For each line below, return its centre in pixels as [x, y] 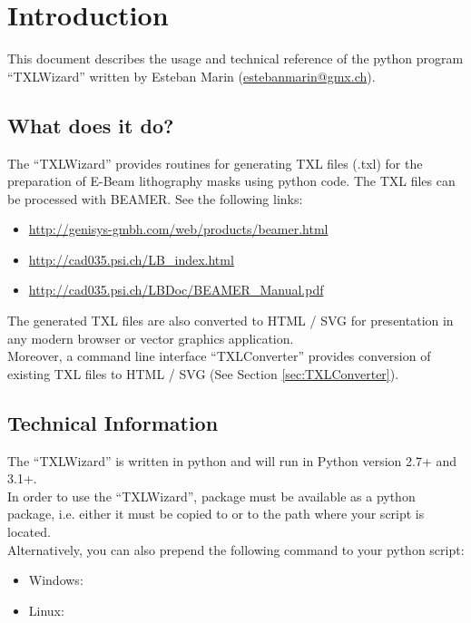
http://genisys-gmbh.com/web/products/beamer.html [178, 229]
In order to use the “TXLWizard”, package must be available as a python [211, 496]
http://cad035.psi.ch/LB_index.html [131, 259]
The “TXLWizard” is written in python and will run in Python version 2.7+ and [232, 460]
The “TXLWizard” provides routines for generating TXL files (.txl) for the [215, 163]
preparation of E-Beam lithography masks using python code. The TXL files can [231, 181]
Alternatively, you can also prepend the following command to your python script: [236, 549]
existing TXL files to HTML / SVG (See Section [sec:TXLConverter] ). [203, 373]
